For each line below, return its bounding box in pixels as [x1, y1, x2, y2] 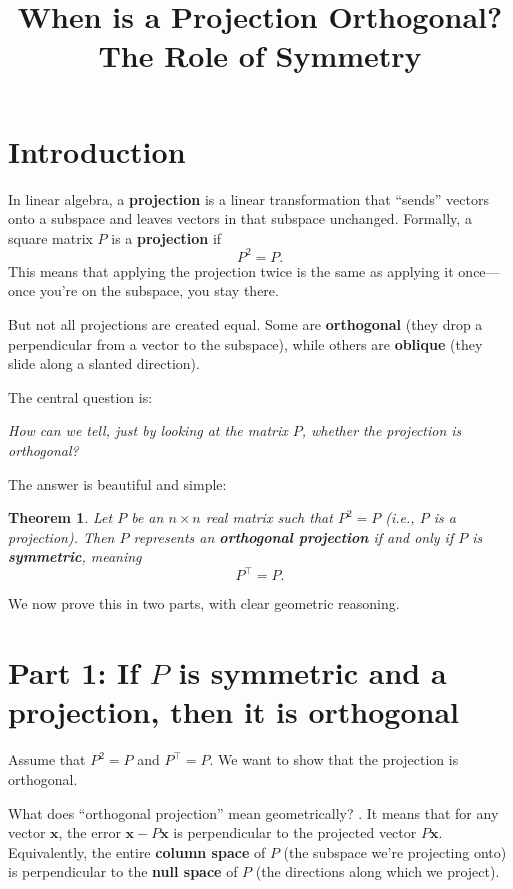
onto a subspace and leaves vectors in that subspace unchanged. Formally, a [8, 208, 472, 229]
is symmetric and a [178, 652, 447, 693]
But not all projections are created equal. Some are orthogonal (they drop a [8, 313, 483, 334]
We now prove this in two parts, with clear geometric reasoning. [8, 593, 400, 614]
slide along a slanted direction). [8, 353, 200, 374]
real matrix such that [205, 507, 333, 528]
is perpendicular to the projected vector [173, 822, 417, 843]
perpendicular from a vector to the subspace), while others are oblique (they [8, 333, 483, 354]
